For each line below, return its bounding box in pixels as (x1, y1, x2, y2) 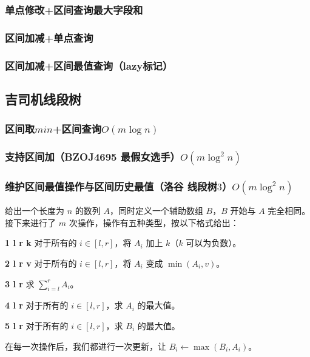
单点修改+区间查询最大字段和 (5, 2, 143, 17)
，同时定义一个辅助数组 (109, 204, 203, 217)
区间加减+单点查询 (5, 30, 93, 45)
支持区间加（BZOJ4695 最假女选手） (5, 149, 180, 164)
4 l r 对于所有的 (5, 299, 69, 312)
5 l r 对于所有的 (5, 319, 69, 332)
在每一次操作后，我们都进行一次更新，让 (5, 339, 166, 352)
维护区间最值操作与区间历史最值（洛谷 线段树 (5, 178, 217, 193)
